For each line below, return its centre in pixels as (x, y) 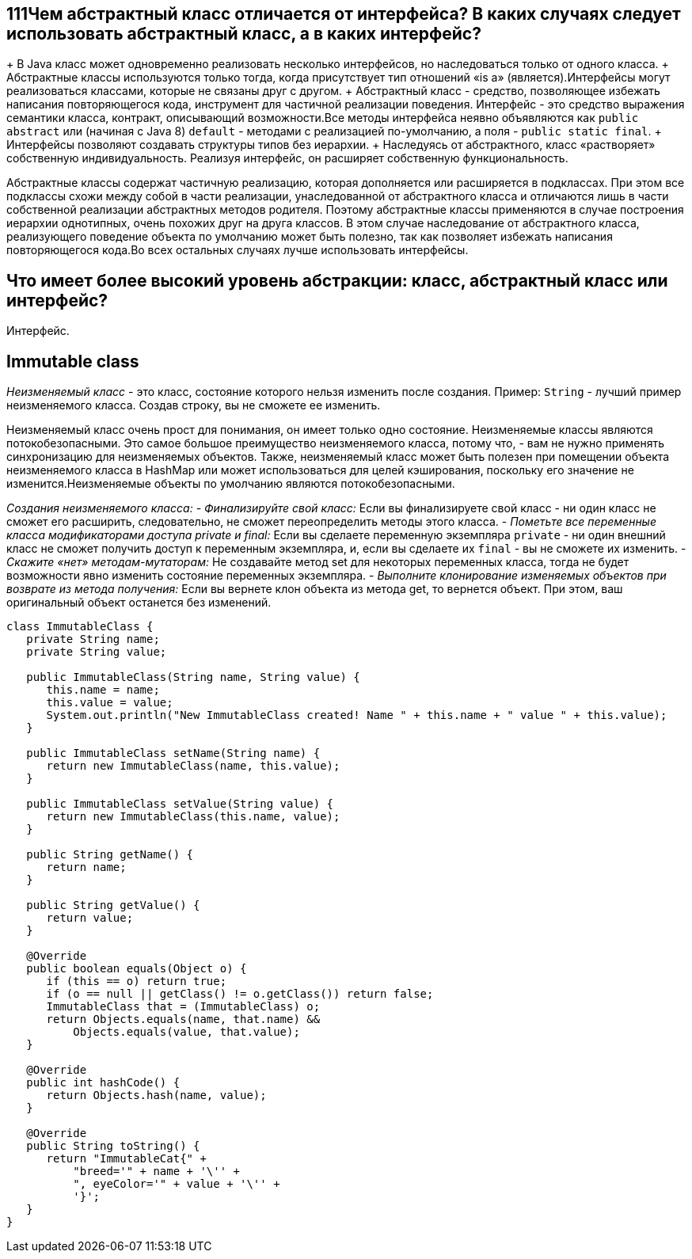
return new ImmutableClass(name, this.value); (193, 766)
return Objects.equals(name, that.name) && (183, 1019)
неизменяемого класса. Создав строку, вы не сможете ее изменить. (194, 405)
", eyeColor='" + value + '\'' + (177, 1184)
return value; (90, 918)
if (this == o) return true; (137, 981)
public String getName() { (110, 855)
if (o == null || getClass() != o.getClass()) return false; (240, 994)
